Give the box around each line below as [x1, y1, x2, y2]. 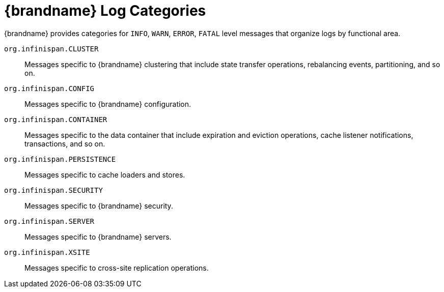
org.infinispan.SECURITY [4, 186, 103, 194]
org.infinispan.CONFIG [4, 84, 95, 93]
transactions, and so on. [24, 139, 105, 148]
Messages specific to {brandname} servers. [24, 232, 172, 241]
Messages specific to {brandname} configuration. [24, 99, 191, 108]
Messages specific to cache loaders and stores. [24, 170, 185, 179]
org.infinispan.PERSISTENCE [4, 155, 116, 163]
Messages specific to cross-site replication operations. [24, 263, 209, 272]
